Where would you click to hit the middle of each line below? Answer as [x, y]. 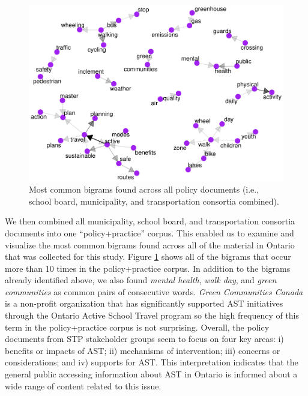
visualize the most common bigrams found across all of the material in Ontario [150, 244]
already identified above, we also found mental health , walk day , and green [141, 280]
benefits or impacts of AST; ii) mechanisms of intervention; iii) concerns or [143, 350]
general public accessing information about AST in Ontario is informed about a [151, 374]
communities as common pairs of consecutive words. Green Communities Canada [154, 291]
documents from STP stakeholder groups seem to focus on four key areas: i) [144, 339]
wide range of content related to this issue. [83, 385]
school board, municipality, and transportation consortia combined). [154, 201]
